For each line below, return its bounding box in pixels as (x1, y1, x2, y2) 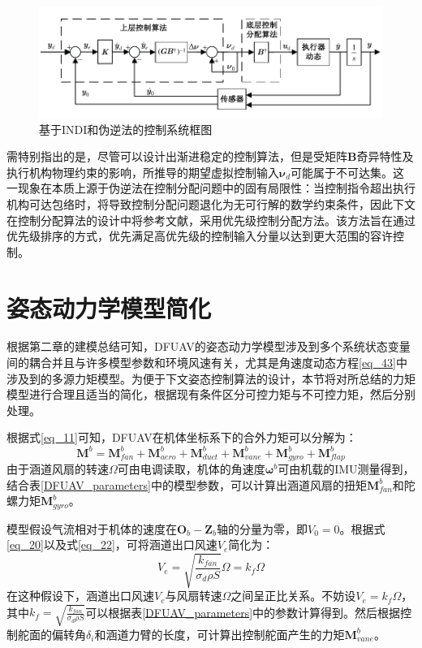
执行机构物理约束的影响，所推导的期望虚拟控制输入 (6, 163, 279, 180)
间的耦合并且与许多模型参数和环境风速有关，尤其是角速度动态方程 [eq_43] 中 (6, 354, 407, 371)
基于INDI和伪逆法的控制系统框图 (39, 120, 213, 137)
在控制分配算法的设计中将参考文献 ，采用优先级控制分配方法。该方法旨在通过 (6, 211, 416, 228)
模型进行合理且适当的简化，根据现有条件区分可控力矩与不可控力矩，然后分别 (6, 386, 416, 403)
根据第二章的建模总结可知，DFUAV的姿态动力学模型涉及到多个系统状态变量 (6, 338, 411, 355)
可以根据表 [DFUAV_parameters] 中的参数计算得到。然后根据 (85, 603, 401, 620)
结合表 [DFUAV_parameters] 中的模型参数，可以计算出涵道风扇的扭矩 (6, 476, 367, 493)
